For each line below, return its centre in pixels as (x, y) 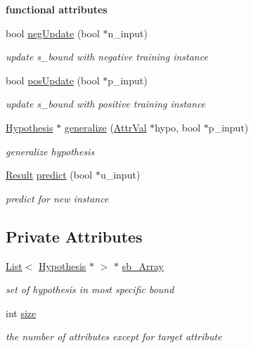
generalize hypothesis (50, 151)
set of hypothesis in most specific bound (90, 289)
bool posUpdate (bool (53, 80)
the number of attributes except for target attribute (114, 336)
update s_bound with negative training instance (107, 57)
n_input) (128, 33)
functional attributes (57, 9)
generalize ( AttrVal (105, 127)
